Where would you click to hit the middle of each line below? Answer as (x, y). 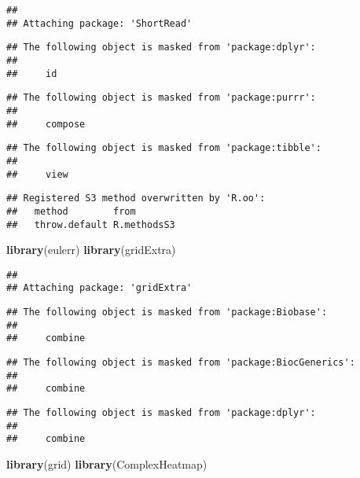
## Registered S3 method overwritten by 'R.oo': (136, 199)
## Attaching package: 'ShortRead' (99, 23)
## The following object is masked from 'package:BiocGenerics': (181, 363)
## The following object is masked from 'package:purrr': (161, 98)
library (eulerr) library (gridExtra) (91, 250)
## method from (71, 211)
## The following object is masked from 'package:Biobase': (167, 313)
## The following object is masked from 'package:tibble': (164, 148)
